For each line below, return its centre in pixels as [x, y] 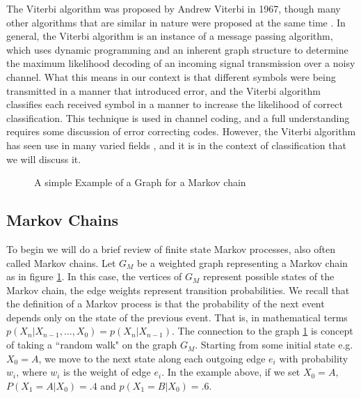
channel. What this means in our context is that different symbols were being [171, 76]
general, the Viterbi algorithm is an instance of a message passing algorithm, [170, 36]
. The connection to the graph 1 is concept [262, 331]
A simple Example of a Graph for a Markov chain [140, 182]
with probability [314, 358]
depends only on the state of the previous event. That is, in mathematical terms [177, 317]
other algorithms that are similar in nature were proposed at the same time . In [176, 22]
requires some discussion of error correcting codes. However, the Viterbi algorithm [181, 131]
